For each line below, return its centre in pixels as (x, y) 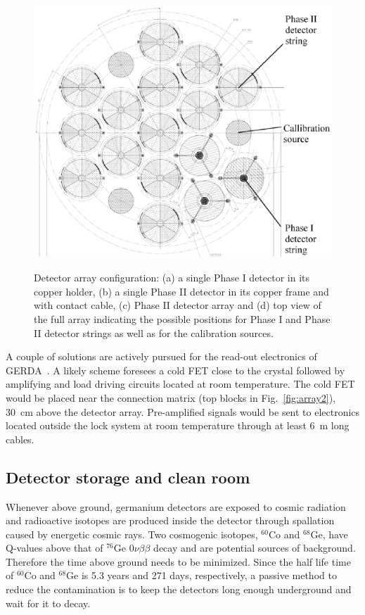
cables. (20, 439)
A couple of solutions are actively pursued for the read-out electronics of (161, 356)
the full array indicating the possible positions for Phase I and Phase (182, 318)
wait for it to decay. (48, 603)
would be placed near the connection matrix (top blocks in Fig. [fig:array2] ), (171, 397)
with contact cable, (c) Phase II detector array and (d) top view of (178, 305)
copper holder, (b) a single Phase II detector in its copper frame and (181, 291)
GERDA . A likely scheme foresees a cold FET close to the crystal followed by (175, 370)
